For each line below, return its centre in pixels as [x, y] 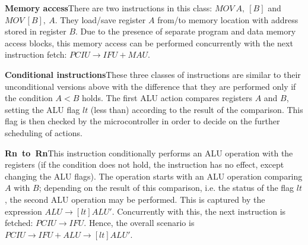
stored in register [36, 31]
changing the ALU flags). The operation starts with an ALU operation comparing [154, 176]
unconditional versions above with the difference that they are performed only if [150, 86]
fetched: [19, 223]
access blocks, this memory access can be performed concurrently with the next [149, 43]
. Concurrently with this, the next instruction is [199, 211]
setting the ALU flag [42, 109]
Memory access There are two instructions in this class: [109, 8]
